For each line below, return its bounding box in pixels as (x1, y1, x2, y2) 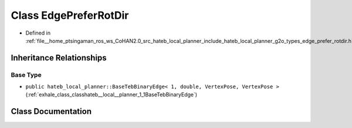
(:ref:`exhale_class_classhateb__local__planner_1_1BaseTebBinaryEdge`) (25, 91, 198, 98)
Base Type (11, 70, 42, 79)
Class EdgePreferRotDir (11, 9, 129, 22)
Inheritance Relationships (11, 53, 107, 63)
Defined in (25, 29, 51, 36)
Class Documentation (11, 106, 92, 117)
